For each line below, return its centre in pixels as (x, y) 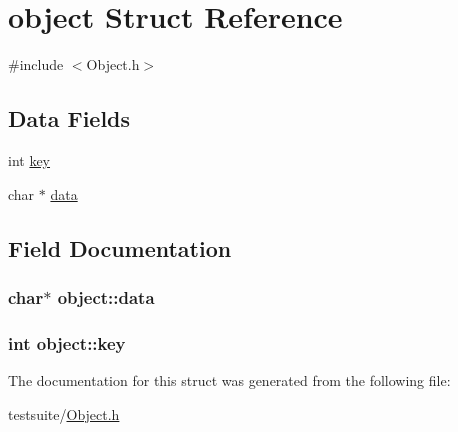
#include (36, 64)
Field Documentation (120, 247)
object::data (106, 296)
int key (29, 159)
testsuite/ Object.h (64, 413)
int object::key (67, 342)
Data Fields (69, 118)
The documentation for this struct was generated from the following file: (229, 379)
